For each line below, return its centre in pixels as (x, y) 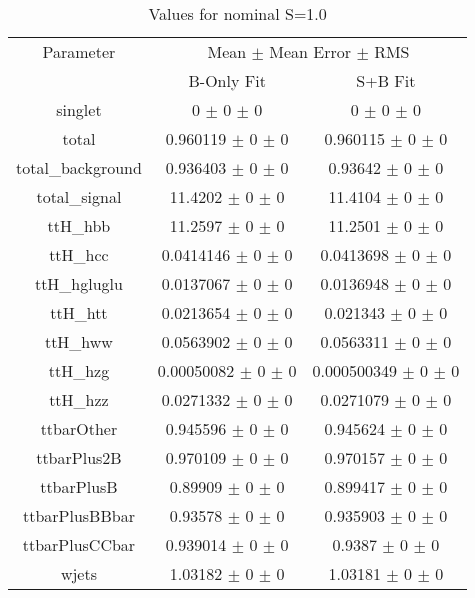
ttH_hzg (79, 370)
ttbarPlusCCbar (79, 544)
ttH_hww (78, 341)
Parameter (79, 51)
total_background (79, 167)
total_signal (79, 196)
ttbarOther (79, 428)
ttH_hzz (79, 399)
